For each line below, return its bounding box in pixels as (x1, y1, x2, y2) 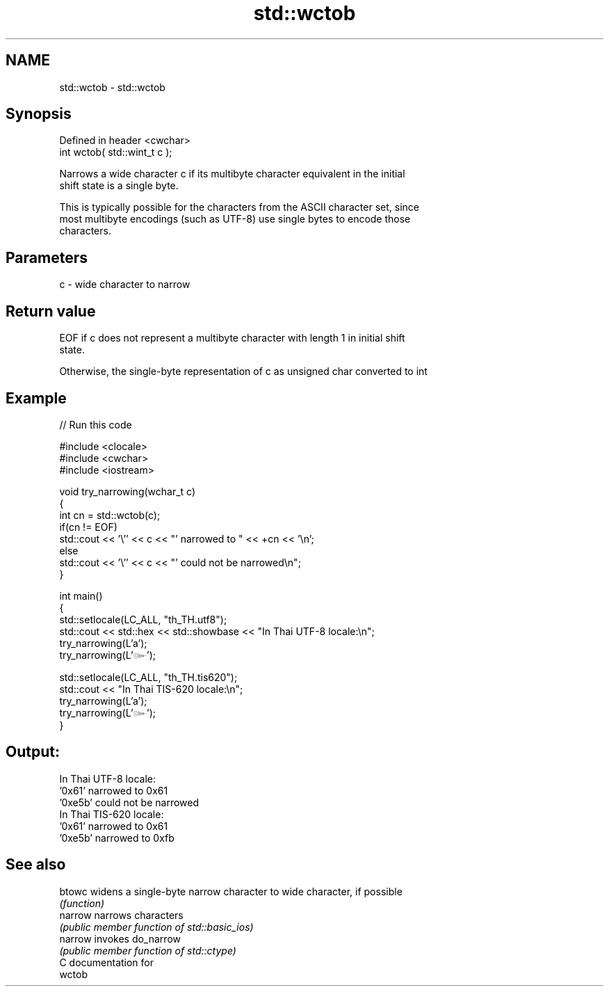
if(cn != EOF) (59, 520, 117, 533)
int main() (59, 589, 103, 602)
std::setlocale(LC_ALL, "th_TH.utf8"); (59, 613, 227, 625)
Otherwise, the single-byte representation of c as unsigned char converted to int (59, 365, 428, 378)
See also (6, 856, 66, 874)
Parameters (6, 248, 88, 266)
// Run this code (59, 418, 132, 431)
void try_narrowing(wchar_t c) (59, 485, 196, 497)
